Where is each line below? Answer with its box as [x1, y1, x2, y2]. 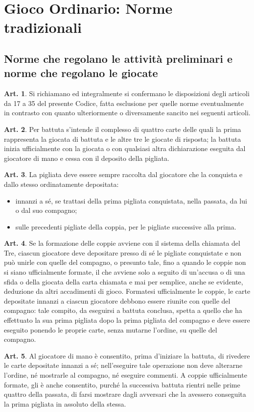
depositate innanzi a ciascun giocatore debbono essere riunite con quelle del [4, 295, 231, 306]
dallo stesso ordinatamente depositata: [4, 179, 119, 189]
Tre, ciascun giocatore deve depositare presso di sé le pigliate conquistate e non [4, 247, 242, 257]
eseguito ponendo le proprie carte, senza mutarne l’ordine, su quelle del [4, 324, 217, 335]
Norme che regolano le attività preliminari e [4, 51, 233, 66]
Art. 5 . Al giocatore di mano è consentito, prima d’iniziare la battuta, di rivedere [4, 350, 250, 360]
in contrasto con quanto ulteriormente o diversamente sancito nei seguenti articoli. [4, 107, 251, 118]
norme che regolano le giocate [4, 65, 158, 80]
